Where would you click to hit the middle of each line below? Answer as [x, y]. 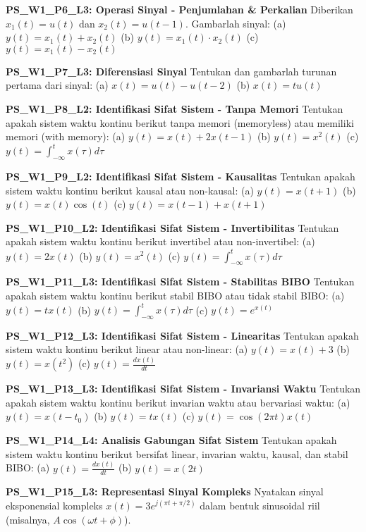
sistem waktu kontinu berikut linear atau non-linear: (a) [127, 349]
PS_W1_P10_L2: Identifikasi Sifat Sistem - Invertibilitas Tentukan [172, 227]
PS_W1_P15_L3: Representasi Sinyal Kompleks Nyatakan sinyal [165, 491]
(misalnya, [28, 519]
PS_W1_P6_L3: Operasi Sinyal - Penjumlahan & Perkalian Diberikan [179, 9]
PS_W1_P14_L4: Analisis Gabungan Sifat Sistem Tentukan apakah [171, 440]
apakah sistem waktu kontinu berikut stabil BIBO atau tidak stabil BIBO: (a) [175, 295]
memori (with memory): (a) [66, 136]
